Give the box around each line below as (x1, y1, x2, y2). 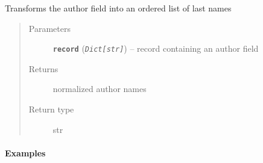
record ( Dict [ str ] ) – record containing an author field (52, 42, 259, 55)
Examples (5, 146, 46, 159)
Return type (28, 103, 74, 115)
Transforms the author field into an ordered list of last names (5, 2, 232, 14)
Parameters (28, 22, 71, 34)
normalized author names (52, 82, 147, 95)
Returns (28, 62, 59, 75)
